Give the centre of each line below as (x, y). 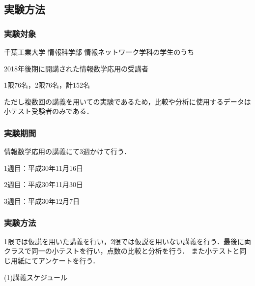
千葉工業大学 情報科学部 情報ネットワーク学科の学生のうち (99, 52)
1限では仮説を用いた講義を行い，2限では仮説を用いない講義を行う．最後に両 (127, 241)
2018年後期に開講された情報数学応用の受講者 (76, 68)
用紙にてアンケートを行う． (55, 260)
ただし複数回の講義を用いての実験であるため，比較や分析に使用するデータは (127, 101)
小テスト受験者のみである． (49, 111)
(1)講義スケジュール (36, 277)
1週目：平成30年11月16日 (43, 168)
